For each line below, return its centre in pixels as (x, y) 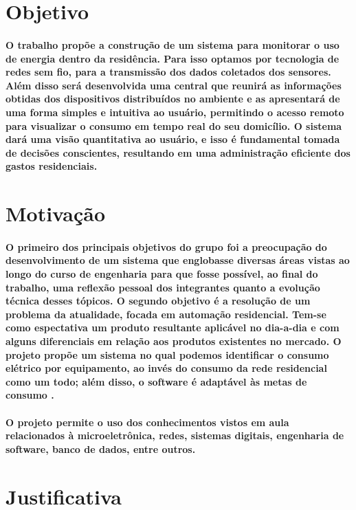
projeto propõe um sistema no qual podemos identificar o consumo (167, 354)
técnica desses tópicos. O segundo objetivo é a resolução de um (158, 301)
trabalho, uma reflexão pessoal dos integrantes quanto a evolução (163, 287)
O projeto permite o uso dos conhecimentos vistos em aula (147, 422)
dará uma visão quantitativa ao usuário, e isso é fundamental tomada (173, 139)
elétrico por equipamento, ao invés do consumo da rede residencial (166, 368)
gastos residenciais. (52, 166)
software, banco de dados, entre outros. (101, 448)
